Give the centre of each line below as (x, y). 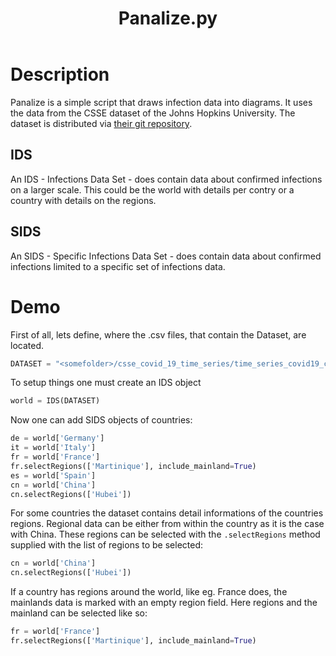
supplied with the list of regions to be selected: (106, 545)
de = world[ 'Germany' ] (57, 438)
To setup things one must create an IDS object (106, 383)
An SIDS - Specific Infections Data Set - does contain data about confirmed (166, 256)
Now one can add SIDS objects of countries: (101, 420)
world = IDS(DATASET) (55, 401)
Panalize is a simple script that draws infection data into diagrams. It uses (161, 102)
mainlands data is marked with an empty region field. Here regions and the (164, 603)
